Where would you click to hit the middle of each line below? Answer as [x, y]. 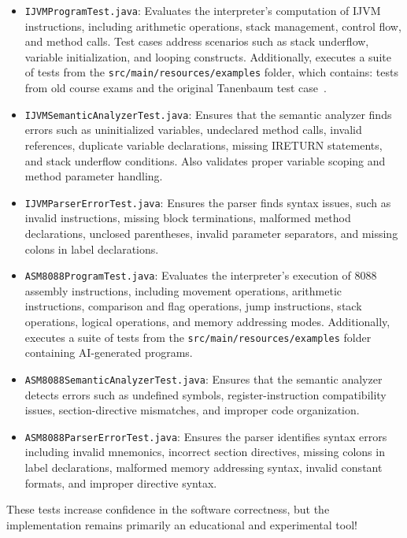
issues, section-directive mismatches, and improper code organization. [192, 410]
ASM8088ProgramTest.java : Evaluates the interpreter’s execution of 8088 [201, 275]
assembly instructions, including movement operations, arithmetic [183, 290]
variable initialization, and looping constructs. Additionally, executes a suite [208, 56]
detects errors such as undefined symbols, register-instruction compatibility [205, 394]
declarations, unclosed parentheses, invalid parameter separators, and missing [211, 233]
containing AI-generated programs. [109, 352]
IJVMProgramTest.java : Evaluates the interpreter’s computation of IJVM [203, 10]
